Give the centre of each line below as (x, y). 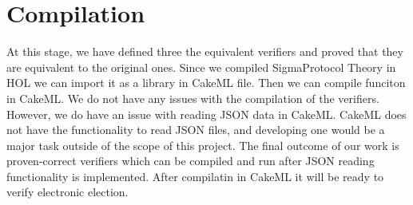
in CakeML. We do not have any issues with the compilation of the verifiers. (193, 98)
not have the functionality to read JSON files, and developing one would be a (196, 130)
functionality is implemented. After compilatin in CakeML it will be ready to (195, 176)
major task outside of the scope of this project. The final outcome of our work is (203, 145)
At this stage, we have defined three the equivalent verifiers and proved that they (205, 51)
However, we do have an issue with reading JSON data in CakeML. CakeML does (206, 114)
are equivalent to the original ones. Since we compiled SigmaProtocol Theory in (201, 67)
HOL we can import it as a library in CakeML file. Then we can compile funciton (206, 83)
